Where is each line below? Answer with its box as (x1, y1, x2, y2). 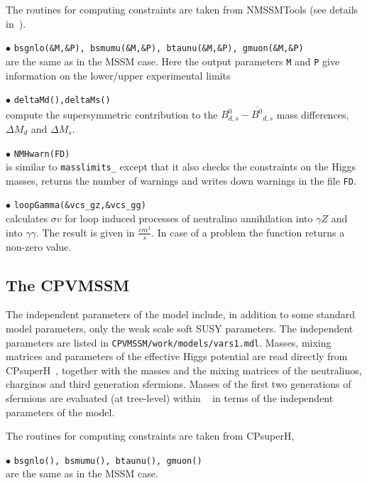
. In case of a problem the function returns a (151, 224, 345, 239)
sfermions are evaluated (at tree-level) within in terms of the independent (6, 390, 334, 405)
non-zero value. (6, 239, 72, 254)
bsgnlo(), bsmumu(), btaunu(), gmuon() (13, 455, 202, 466)
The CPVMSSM (6, 273, 130, 295)
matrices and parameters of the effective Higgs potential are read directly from (6, 349, 348, 364)
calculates (6, 211, 48, 226)
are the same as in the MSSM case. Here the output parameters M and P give (6, 53, 340, 68)
